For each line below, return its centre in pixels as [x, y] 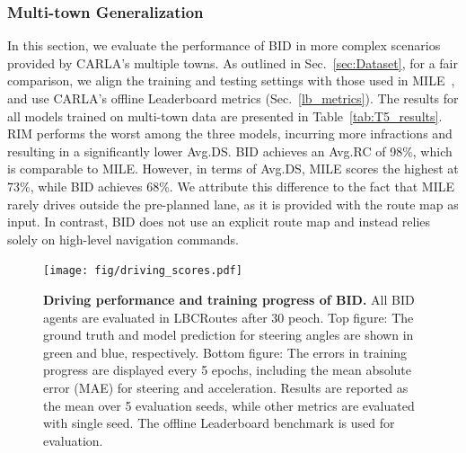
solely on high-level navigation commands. [123, 239]
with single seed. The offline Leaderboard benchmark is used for [219, 423]
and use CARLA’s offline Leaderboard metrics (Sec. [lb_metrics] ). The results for [233, 98]
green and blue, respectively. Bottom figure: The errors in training [225, 352]
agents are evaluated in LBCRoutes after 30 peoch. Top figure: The [229, 317]
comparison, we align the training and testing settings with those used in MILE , [231, 80]
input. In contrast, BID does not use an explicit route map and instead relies [219, 222]
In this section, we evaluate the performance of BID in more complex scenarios [224, 45]
